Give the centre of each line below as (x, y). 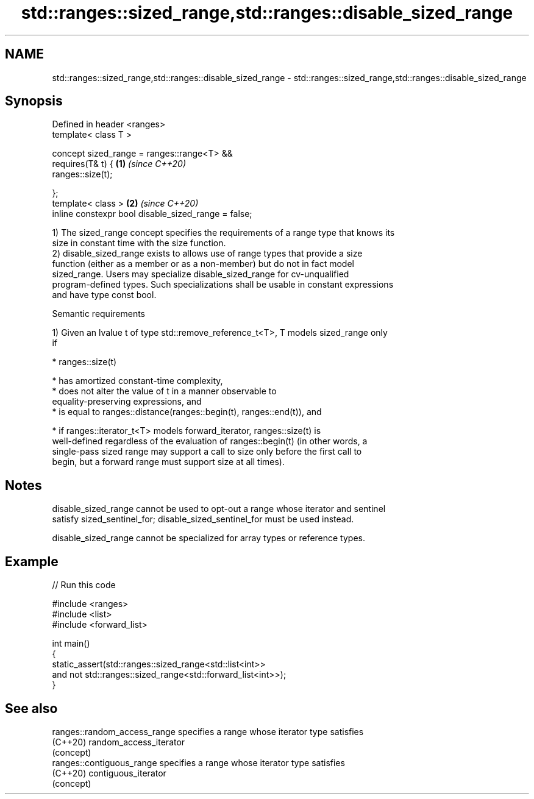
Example (32, 561)
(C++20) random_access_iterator (119, 742)
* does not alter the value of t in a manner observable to (164, 391)
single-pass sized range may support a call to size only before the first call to (207, 452)
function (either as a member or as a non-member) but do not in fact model (203, 264)
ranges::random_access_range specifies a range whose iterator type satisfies (208, 731)
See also (31, 708)
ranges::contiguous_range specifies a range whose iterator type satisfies (198, 762)
